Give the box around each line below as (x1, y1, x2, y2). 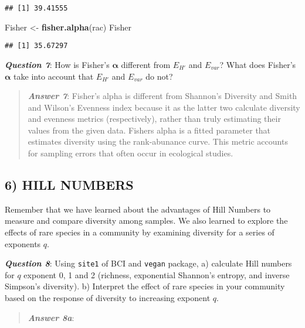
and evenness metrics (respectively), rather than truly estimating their (28, 112, 281, 125)
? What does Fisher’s (219, 58, 296, 70)
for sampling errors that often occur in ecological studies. (28, 147, 233, 159)
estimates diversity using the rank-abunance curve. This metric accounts (28, 135, 288, 148)
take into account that (13, 70, 94, 82)
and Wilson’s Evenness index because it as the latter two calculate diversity (28, 101, 300, 113)
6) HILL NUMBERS (5, 176, 134, 194)
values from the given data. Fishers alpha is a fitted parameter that (28, 124, 271, 136)
